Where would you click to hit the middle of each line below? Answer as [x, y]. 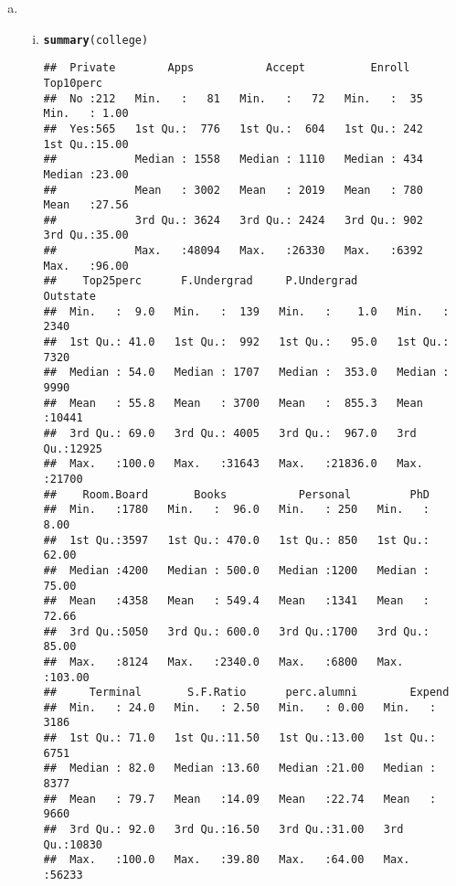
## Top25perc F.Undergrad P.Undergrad [201, 281]
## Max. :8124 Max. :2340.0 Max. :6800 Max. [223, 662]
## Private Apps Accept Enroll [227, 68]
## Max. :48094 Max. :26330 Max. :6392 [233, 251]
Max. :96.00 [86, 266]
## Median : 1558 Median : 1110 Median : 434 [233, 160]
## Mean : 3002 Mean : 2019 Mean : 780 [233, 190]
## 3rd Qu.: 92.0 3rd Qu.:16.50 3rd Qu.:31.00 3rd [223, 830]
